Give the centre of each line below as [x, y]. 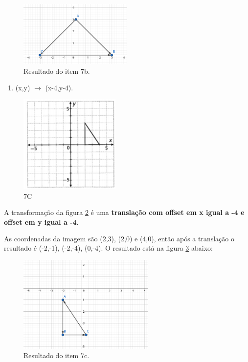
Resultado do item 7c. [56, 355]
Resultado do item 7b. [57, 71]
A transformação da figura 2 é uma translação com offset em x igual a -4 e [124, 212]
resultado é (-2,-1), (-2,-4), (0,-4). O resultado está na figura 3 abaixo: [108, 248]
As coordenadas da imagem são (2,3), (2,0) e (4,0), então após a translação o [119, 238]
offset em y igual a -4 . [41, 222]
